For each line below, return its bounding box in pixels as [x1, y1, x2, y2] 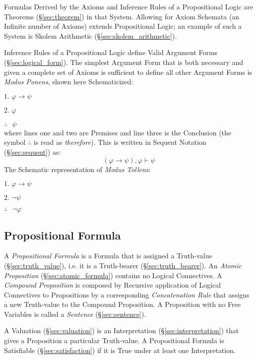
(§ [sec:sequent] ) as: [4, 146, 61, 157]
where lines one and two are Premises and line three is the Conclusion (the [4, 127, 232, 137]
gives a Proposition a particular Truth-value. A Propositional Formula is [4, 335, 224, 346]
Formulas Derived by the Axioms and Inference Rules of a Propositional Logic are [4, 1, 253, 11]
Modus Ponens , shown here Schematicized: [4, 76, 133, 87]
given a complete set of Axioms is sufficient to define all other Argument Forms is [4, 66, 253, 77]
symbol [4, 137, 26, 147]
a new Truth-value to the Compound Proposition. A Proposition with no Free [4, 299, 241, 309]
